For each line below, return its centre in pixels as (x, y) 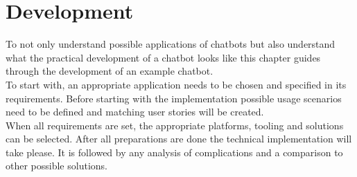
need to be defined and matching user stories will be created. (135, 112)
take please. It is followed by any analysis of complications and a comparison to (174, 152)
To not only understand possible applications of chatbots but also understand (171, 44)
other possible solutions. (56, 166)
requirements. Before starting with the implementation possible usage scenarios (174, 98)
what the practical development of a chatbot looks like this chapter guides (163, 57)
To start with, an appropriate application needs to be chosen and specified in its (176, 84)
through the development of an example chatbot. (110, 71)
